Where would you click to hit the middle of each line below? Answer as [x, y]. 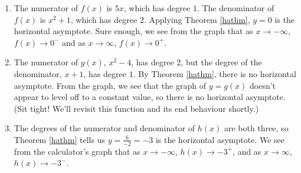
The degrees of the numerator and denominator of [104, 128]
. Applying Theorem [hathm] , [197, 19]
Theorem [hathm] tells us [59, 139]
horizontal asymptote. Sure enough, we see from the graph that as [133, 31]
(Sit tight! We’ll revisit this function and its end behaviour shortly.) [136, 108]
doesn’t [263, 85]
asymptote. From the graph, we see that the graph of [110, 85]
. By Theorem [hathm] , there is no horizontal [215, 73]
